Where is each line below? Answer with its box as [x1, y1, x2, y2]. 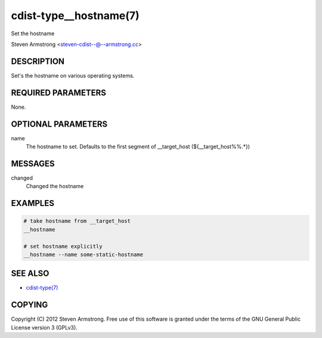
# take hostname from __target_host [23, 218, 131, 225]
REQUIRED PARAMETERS [11, 87, 107, 98]
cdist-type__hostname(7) [11, 9, 140, 22]
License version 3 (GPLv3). [11, 324, 78, 331]
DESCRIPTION [11, 56, 65, 66]
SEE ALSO [11, 269, 49, 279]
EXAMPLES [11, 198, 55, 208]
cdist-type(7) [26, 284, 58, 291]
